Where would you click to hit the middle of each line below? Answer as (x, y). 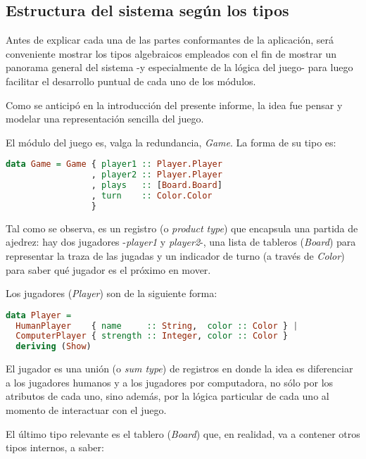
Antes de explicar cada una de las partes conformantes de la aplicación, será (170, 40)
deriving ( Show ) (53, 347)
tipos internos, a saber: (55, 447)
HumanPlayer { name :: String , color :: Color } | (157, 326)
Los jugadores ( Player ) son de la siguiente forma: (112, 293)
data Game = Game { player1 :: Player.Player (114, 164)
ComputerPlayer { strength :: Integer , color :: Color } (152, 336)
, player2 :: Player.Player (157, 175)
